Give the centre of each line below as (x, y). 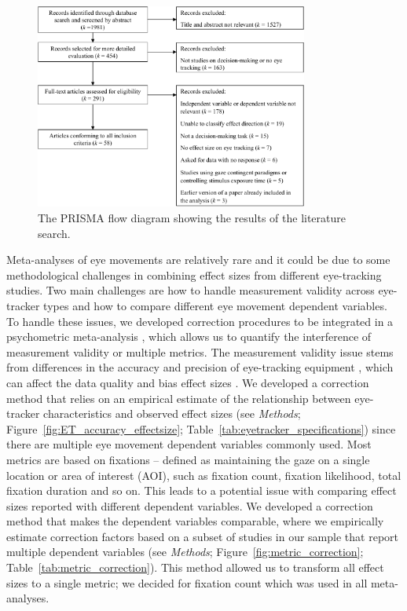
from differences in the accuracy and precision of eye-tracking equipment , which (200, 367)
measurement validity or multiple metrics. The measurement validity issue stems (200, 351)
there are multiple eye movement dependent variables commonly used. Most (189, 444)
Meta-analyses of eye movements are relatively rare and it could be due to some (198, 260)
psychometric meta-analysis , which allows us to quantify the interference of (189, 337)
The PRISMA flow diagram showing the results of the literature (192, 218)
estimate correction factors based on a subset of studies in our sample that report (202, 536)
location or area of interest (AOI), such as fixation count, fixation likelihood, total (204, 475)
